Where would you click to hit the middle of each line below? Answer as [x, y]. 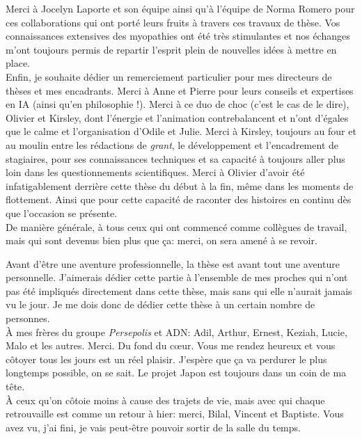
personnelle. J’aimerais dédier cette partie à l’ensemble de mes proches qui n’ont [177, 277]
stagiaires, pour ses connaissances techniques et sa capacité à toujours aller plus [175, 158]
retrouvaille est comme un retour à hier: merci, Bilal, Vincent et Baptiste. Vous [175, 414]
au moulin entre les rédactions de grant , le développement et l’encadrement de [172, 144]
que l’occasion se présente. [62, 213]
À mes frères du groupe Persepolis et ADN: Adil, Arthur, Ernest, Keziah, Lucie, [176, 332]
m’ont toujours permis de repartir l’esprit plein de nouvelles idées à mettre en [171, 49]
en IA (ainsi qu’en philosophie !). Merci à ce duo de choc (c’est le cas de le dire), [178, 104]
